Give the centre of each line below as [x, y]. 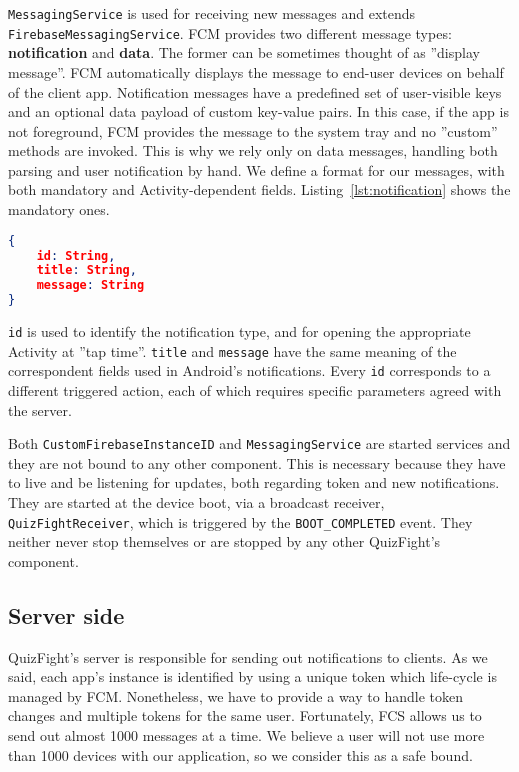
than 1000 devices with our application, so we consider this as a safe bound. [240, 754]
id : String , [76, 255]
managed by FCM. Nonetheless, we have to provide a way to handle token [235, 695]
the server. [40, 409]
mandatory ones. [59, 209]
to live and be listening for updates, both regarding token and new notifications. [254, 482]
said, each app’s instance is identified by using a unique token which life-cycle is [252, 676]
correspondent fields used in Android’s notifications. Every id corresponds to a [249, 370]
